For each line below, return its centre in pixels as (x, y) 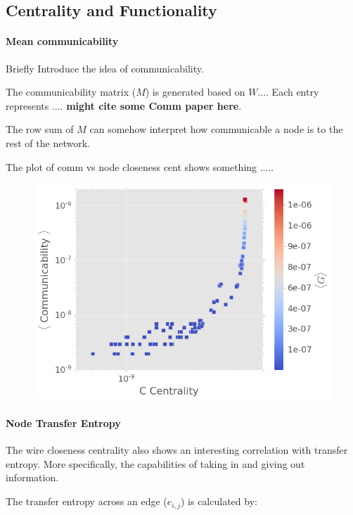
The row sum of (40, 129)
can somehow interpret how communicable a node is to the (216, 129)
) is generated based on (195, 92)
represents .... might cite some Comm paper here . (124, 105)
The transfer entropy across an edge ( (86, 501)
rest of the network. (48, 142)
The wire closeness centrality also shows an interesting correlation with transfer (177, 450)
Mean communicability (62, 41)
